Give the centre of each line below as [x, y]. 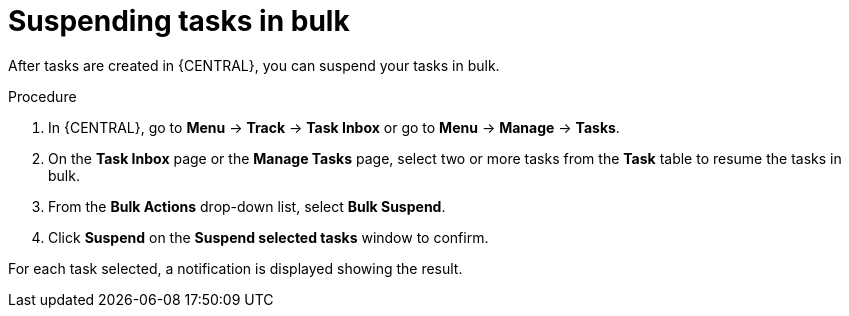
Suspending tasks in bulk [179, 21]
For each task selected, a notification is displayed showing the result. [235, 268]
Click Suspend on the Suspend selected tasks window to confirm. [268, 237]
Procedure [42, 96]
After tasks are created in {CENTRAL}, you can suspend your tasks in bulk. [254, 65]
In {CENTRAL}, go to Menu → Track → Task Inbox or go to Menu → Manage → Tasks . [334, 127]
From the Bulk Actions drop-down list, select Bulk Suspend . [247, 206]
